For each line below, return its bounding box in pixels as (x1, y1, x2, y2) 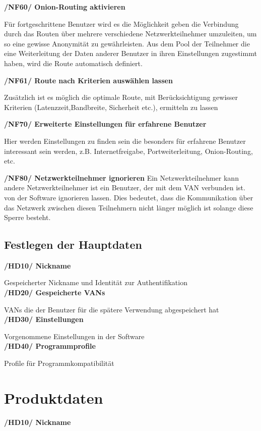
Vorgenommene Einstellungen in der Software (4, 331, 145, 341)
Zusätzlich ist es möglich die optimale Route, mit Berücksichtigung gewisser (4, 92, 238, 102)
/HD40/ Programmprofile (4, 341, 96, 351)
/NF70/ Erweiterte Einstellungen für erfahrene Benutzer (4, 119, 207, 129)
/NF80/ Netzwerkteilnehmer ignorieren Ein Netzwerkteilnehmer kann (4, 172, 239, 183)
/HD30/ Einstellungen (4, 314, 84, 325)
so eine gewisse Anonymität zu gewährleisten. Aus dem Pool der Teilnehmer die (4, 38, 250, 48)
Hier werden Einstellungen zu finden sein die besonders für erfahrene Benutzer (4, 135, 246, 146)
